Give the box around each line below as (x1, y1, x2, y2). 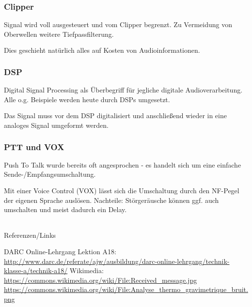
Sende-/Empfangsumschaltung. (4, 169, 96, 179)
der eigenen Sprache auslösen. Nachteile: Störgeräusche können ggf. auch (4, 195, 219, 205)
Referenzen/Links (4, 230, 56, 240)
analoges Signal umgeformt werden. (4, 120, 109, 130)
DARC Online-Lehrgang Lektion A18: (4, 246, 116, 256)
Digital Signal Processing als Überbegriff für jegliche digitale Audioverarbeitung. (4, 85, 243, 95)
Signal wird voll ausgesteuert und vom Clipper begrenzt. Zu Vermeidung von (4, 19, 232, 30)
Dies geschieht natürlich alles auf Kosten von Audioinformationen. (4, 45, 200, 55)
